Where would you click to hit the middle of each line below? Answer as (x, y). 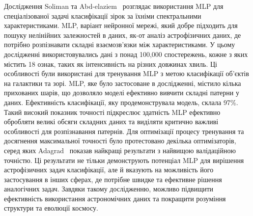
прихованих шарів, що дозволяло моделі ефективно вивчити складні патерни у (122, 93)
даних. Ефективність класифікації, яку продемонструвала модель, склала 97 (117, 102)
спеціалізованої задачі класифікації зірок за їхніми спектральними (103, 15)
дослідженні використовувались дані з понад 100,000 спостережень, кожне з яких (126, 54)
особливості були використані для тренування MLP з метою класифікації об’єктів (126, 73)
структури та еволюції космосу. (51, 208)
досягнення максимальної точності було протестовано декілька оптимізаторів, (120, 141)
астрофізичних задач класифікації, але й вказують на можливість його (109, 170)
